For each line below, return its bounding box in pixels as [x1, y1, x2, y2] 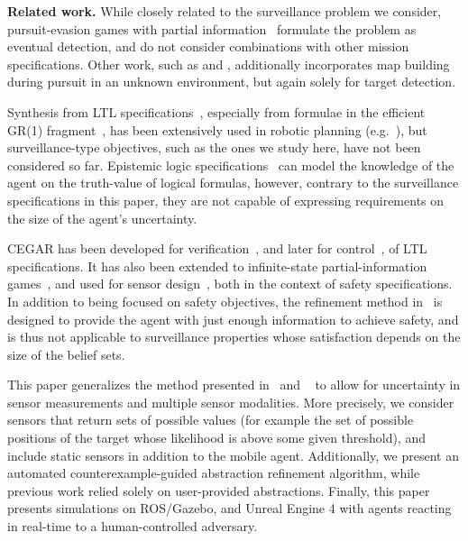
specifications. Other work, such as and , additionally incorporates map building [7, 54, 450, 73]
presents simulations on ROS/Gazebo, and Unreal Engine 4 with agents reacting [7, 499, 452, 518]
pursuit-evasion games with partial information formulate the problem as [7, 19, 417, 38]
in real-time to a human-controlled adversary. [7, 517, 258, 536]
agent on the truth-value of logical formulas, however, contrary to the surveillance [7, 173, 459, 192]
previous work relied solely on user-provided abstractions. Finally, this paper [7, 481, 430, 500]
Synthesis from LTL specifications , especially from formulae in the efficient [7, 102, 426, 121]
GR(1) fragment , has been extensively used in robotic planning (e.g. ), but [7, 120, 427, 139]
